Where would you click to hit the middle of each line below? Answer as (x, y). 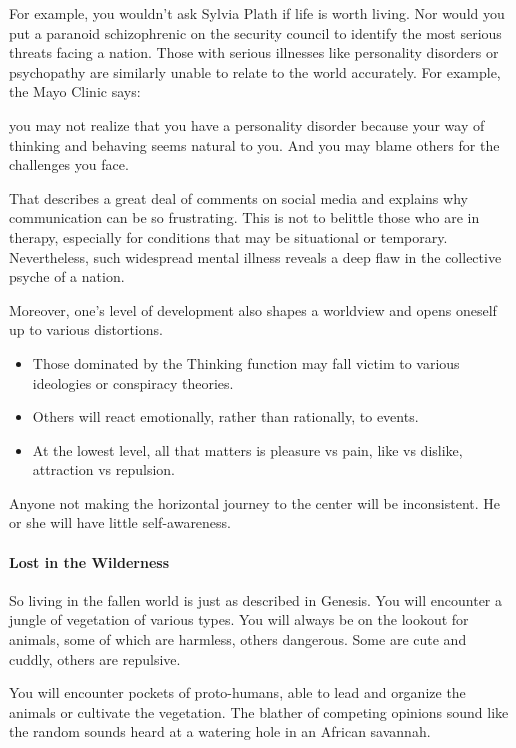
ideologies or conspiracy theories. (133, 382)
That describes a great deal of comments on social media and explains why (238, 197)
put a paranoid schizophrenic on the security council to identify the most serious (255, 32)
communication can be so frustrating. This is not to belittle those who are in (244, 217)
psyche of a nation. (67, 276)
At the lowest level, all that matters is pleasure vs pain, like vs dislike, (247, 449)
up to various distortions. (86, 329)
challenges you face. (69, 164)
